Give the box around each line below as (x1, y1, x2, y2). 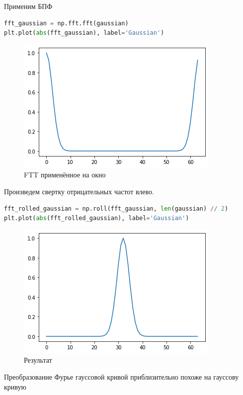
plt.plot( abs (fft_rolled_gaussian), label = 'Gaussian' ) (4, 215, 189, 222)
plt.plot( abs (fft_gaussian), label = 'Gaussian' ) (4, 29, 164, 37)
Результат (24, 355, 52, 365)
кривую (4, 381, 26, 392)
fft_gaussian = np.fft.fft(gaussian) (4, 19, 129, 27)
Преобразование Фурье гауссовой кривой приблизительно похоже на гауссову (4, 371, 239, 382)
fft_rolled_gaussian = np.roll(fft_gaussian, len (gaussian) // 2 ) (4, 205, 229, 212)
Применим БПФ (4, 1, 53, 11)
